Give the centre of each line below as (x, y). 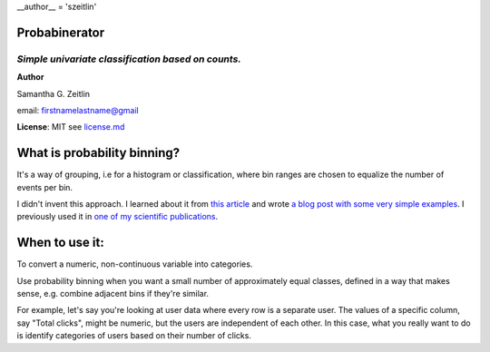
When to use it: (60, 243)
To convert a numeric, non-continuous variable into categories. (135, 264)
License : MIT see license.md (71, 127)
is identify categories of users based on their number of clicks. (134, 336)
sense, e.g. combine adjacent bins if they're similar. (113, 294)
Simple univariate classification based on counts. (129, 59)
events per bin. (44, 187)
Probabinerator (61, 32)
